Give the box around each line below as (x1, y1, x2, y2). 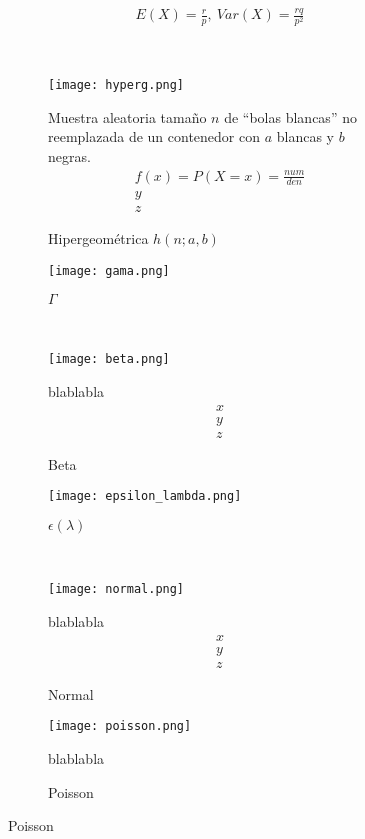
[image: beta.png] (48, 352, 170, 367)
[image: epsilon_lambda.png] (48, 489, 242, 504)
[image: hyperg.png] (48, 78, 185, 93)
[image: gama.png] (48, 264, 170, 279)
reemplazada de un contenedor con (48, 126, 261, 147)
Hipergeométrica (48, 228, 149, 249)
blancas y (276, 126, 335, 147)
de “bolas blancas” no (224, 106, 357, 127)
